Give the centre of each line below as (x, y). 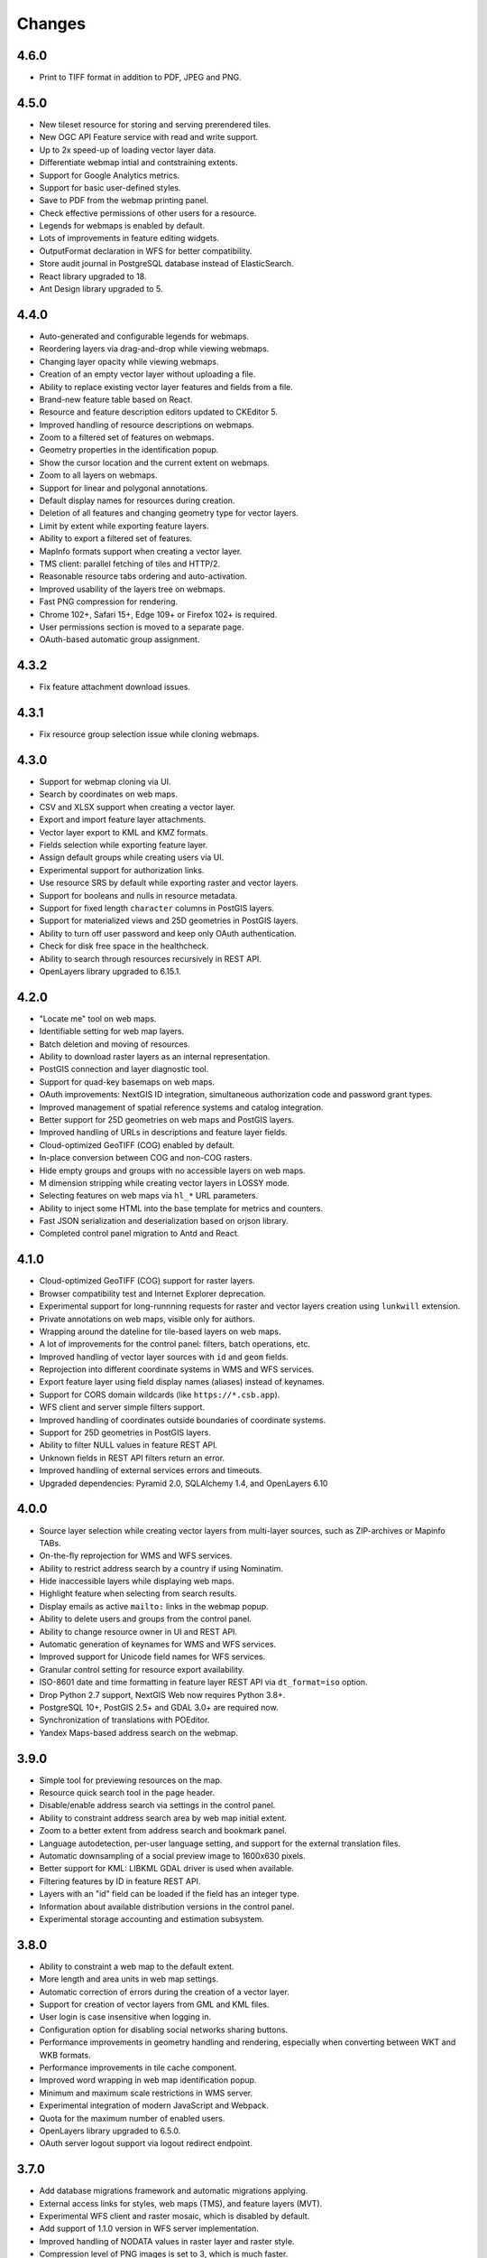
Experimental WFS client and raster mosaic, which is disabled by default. (175, 2216)
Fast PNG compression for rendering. (109, 602)
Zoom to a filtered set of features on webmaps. (127, 437)
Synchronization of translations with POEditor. (124, 1720)
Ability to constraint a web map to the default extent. (137, 1966)
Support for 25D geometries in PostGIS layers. (125, 1432)
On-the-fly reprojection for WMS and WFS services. (136, 1556)
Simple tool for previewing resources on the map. (131, 1780)
